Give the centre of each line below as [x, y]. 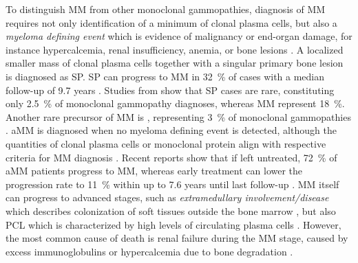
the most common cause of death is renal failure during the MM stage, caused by [177, 238]
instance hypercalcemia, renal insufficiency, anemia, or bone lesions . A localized [175, 49]
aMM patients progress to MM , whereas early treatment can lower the [154, 171]
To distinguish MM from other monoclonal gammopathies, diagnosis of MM [166, 9]
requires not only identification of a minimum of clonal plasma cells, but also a [171, 22]
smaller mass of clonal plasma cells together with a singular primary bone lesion [175, 63]
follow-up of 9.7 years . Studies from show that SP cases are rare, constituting [170, 90]
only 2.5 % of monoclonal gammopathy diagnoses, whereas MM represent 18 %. [175, 103]
